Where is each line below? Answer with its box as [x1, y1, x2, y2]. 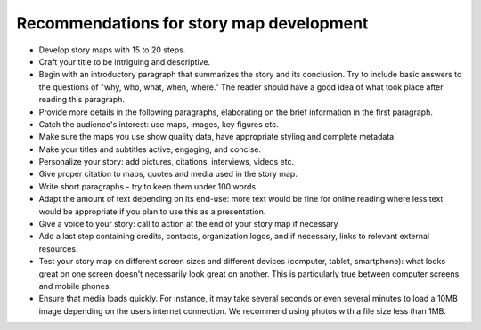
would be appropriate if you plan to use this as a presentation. [38, 205, 266, 217]
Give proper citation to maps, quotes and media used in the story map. [38, 169, 298, 180]
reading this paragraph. [38, 94, 125, 105]
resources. [38, 243, 78, 254]
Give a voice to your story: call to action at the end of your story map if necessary [38, 219, 338, 229]
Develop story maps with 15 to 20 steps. [38, 44, 186, 55]
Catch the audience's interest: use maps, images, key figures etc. [38, 118, 280, 129]
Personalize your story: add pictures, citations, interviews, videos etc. [38, 157, 294, 167]
